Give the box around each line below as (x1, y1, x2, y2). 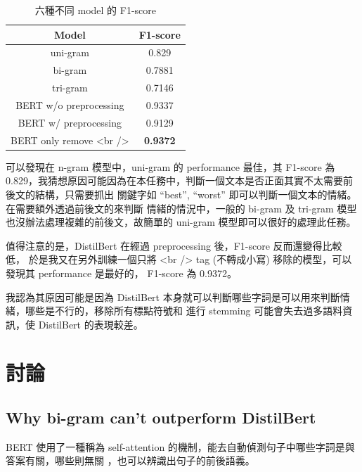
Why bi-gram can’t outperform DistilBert (6, 407, 316, 428)
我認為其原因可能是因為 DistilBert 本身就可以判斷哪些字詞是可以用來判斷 (6, 289, 340, 304)
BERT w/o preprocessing (15, 97, 124, 112)
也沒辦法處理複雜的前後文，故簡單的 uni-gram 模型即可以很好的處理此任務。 (6, 215, 356, 229)
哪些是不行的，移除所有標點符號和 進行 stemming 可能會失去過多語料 (25, 303, 343, 318)
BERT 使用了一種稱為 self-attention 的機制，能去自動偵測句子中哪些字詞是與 (6, 439, 355, 454)
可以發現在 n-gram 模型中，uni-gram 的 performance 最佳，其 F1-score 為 (6, 159, 335, 174)
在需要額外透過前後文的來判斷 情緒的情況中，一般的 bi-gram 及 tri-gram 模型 (6, 200, 357, 215)
